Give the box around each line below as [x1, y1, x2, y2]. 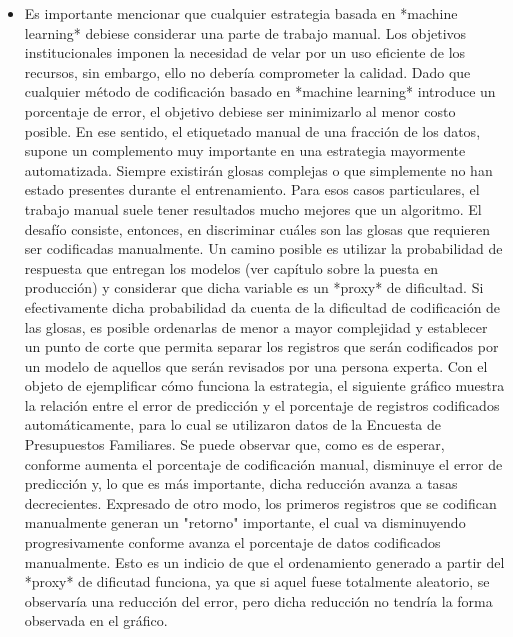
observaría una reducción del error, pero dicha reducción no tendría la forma [24, 590, 493, 611]
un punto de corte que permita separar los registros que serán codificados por [24, 336, 499, 357]
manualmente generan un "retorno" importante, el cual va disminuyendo [24, 512, 466, 533]
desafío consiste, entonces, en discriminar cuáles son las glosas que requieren [24, 218, 491, 239]
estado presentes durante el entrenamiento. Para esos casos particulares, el [24, 179, 480, 200]
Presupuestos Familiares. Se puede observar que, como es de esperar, [24, 434, 445, 455]
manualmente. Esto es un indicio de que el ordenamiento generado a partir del [24, 551, 505, 572]
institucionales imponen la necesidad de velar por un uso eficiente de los [24, 42, 466, 63]
